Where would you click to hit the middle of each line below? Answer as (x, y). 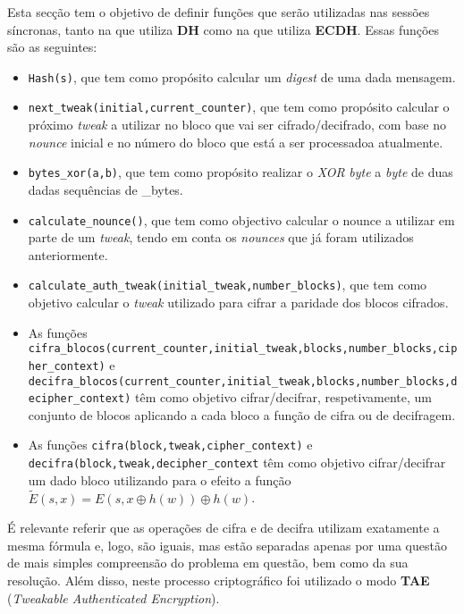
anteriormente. (68, 254)
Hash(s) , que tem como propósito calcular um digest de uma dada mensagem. (242, 76)
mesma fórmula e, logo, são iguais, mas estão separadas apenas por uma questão (227, 545)
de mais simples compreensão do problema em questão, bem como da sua (208, 563)
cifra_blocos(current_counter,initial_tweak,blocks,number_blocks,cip (243, 349)
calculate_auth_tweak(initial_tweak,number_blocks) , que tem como (228, 285)
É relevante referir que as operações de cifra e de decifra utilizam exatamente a (224, 528)
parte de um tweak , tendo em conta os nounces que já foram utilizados (221, 237)
